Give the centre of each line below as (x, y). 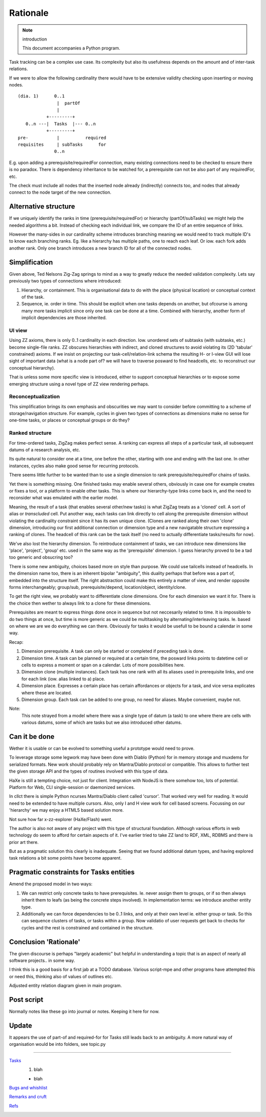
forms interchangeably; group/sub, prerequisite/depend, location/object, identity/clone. (98, 587)
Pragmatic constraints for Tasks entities (72, 872)
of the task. (33, 297)
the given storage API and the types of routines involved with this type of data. (89, 771)
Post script (26, 1000)
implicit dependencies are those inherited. (64, 318)
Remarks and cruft (28, 1097)
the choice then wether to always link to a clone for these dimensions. (80, 603)
